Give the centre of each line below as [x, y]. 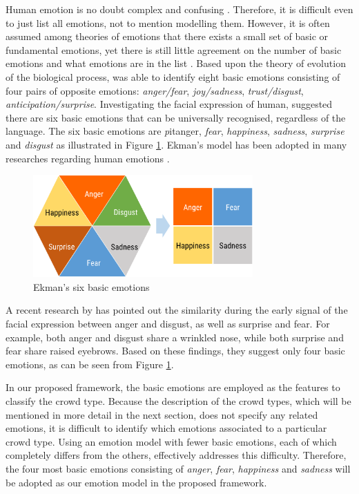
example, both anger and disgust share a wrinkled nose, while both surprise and [175, 337]
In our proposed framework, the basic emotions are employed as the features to [173, 387]
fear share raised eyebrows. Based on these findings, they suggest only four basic [175, 351]
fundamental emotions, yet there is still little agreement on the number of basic [174, 49]
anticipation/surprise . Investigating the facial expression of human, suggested [169, 104]
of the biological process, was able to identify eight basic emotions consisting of [173, 76]
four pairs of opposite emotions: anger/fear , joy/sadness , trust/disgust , [155, 90]
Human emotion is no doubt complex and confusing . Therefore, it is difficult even [179, 9]
